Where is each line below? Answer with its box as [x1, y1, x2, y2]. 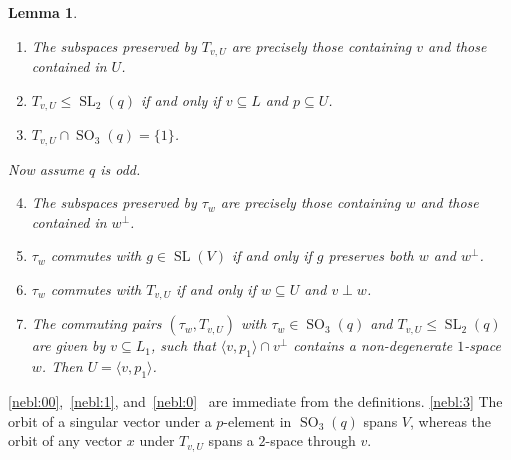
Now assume [8, 158, 84, 179]
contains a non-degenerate [293, 335, 453, 356]
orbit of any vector [8, 430, 123, 451]
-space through [265, 430, 356, 451]
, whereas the [410, 410, 492, 431]
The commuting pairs [31, 313, 162, 334]
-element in [223, 410, 292, 431]
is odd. [100, 158, 141, 179]
